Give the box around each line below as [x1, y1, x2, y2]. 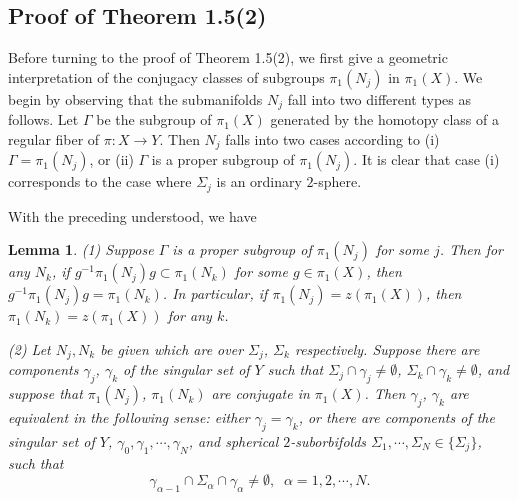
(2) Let [8, 338, 51, 359]
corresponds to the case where [8, 171, 192, 192]
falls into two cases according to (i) [225, 128, 440, 149]
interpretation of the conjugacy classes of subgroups [8, 66, 325, 87]
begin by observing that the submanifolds [8, 88, 263, 109]
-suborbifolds [290, 430, 367, 451]
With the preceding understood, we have [8, 205, 257, 226]
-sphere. [313, 171, 362, 192]
